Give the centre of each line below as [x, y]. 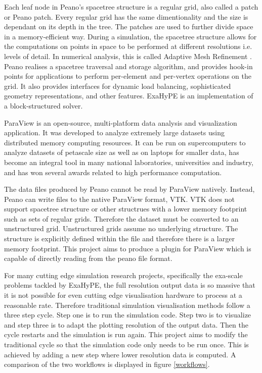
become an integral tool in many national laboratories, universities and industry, [129, 162]
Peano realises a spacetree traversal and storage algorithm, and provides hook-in [128, 66]
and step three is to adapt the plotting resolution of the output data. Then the [126, 324]
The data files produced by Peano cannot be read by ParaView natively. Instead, [129, 189]
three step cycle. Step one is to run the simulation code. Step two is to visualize [128, 315]
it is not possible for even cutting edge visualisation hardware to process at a [123, 295]
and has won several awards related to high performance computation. [113, 172]
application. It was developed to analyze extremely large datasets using [114, 132]
